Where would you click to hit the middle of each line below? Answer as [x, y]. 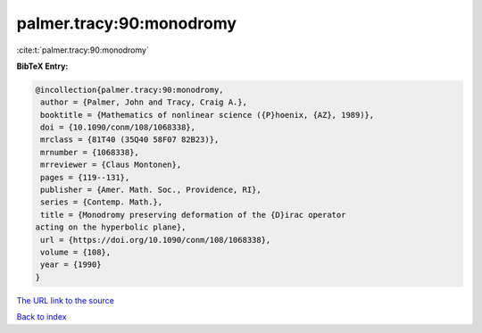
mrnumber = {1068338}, [90, 152]
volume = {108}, [76, 252]
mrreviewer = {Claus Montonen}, [111, 165]
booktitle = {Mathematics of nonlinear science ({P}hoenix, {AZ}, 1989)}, [208, 115]
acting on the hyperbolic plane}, [111, 227]
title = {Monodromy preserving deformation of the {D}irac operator [193, 215]
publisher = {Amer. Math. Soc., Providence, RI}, [151, 190]
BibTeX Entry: [42, 66]
